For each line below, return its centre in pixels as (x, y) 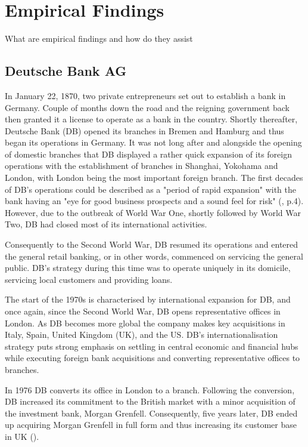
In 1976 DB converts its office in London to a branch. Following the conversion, (150, 389)
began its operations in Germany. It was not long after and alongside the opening (153, 142)
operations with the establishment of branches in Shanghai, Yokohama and (141, 166)
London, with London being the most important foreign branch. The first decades (154, 178)
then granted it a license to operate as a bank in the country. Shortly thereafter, (151, 119)
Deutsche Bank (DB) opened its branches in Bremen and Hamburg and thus (144, 130)
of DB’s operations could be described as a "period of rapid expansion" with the (150, 189)
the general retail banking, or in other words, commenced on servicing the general (154, 256)
